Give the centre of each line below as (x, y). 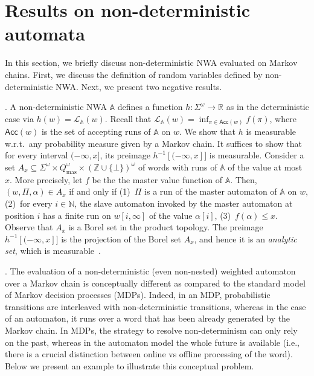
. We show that (208, 131)
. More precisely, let (46, 179)
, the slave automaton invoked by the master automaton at (184, 203)
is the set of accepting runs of (96, 131)
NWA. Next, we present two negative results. (139, 86)
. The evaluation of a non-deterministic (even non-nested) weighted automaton (150, 271)
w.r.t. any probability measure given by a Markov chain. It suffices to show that (154, 143)
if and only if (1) (100, 191)
